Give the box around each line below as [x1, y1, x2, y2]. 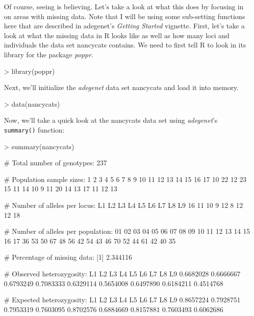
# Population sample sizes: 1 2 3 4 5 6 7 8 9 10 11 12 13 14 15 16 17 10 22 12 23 [4, 174, 247, 184]
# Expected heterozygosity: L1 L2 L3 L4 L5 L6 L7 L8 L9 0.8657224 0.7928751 [4, 294, 241, 305]
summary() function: [4, 124, 65, 135]
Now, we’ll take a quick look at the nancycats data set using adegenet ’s [4, 115, 218, 125]
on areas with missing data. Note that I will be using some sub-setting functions [4, 11, 245, 21]
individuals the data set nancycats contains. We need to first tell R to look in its [4, 40, 246, 50]
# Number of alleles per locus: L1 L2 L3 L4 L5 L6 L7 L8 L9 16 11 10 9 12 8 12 [4, 200, 243, 210]
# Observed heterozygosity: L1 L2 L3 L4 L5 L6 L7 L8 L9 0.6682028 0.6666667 [4, 268, 241, 278]
